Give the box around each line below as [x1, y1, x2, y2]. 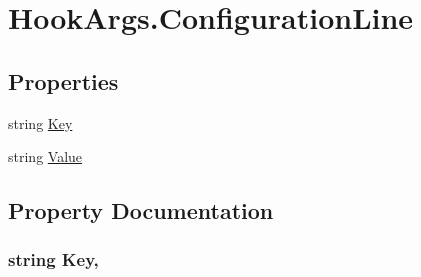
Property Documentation [8, 195, 274, 226]
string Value [8, 146, 83, 167]
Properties [8, 65, 119, 96]
